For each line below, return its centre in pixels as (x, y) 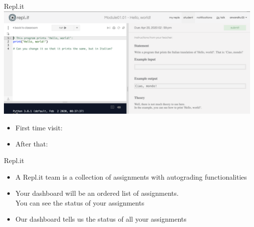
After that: (32, 144)
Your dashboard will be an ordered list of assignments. (97, 193)
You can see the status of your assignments (80, 202)
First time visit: (39, 127)
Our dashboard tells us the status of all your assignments (101, 219)
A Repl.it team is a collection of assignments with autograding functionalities (131, 176)
